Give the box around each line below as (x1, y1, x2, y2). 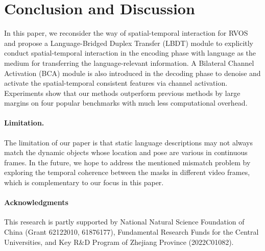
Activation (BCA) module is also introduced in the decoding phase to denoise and (4, 67, 261, 78)
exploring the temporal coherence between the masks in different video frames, (4, 167, 250, 178)
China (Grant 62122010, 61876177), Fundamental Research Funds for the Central (4, 227, 259, 237)
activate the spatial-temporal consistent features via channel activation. (4, 78, 228, 88)
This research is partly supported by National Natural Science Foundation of (4, 216, 245, 227)
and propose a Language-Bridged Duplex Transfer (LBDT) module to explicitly (4, 37, 254, 48)
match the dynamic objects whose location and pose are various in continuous (4, 147, 248, 158)
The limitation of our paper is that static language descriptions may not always (4, 137, 253, 147)
